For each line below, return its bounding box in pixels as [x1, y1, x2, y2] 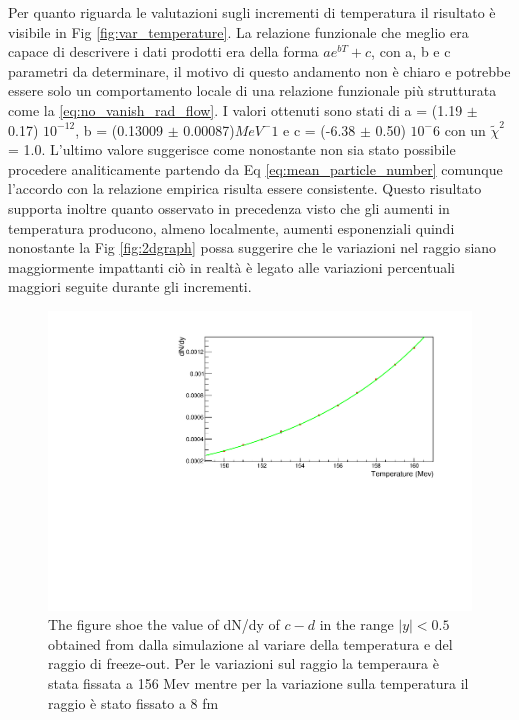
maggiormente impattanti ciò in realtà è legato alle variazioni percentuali [8, 256, 455, 277]
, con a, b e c [371, 41, 451, 62]
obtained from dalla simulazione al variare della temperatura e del [48, 633, 453, 654]
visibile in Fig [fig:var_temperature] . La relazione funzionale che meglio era [8, 21, 469, 42]
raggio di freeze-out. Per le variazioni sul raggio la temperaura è [48, 653, 439, 674]
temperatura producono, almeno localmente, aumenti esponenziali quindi [8, 217, 455, 238]
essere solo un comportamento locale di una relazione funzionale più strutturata [8, 80, 497, 101]
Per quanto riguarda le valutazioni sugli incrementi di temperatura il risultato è [8, 2, 496, 22]
